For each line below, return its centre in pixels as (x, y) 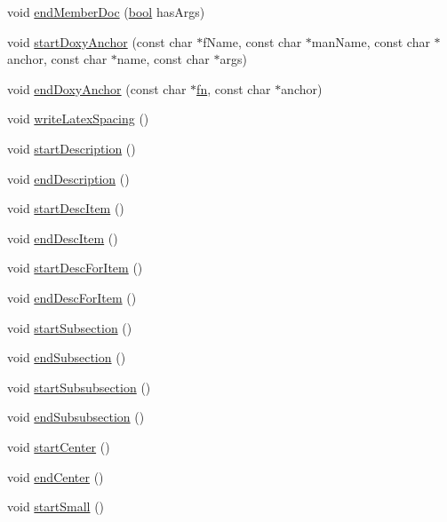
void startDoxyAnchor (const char (100, 41)
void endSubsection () (67, 357)
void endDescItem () (63, 237)
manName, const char (371, 41)
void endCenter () (56, 476)
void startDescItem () (66, 208)
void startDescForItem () (75, 268)
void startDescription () (72, 148)
